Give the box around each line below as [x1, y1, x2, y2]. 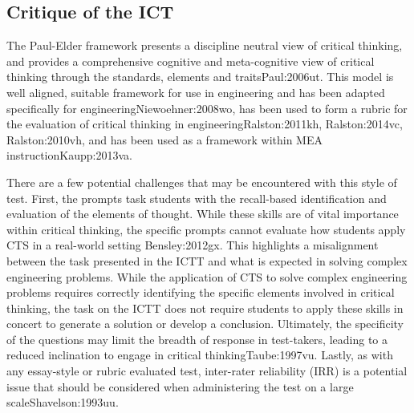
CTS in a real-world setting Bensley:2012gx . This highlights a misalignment [6, 237, 379, 253]
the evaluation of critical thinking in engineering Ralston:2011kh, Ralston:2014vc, [6, 115, 403, 132]
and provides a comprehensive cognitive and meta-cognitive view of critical [6, 52, 375, 69]
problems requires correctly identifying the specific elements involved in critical [6, 284, 395, 301]
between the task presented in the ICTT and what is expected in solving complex [6, 252, 408, 269]
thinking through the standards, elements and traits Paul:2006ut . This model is [6, 68, 394, 85]
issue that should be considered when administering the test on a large [6, 378, 354, 395]
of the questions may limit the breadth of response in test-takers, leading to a [6, 330, 388, 347]
